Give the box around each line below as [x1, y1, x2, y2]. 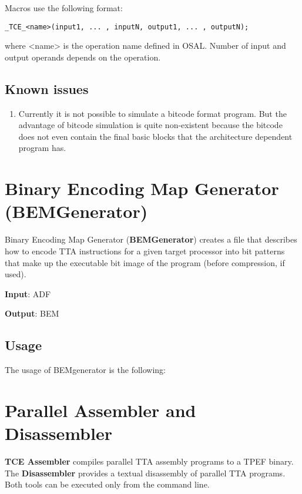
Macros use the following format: [5, 2, 123, 14]
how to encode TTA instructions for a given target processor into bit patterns [5, 244, 285, 257]
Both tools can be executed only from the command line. [5, 478, 210, 490]
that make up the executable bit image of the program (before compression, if [5, 256, 285, 268]
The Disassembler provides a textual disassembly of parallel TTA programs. [5, 466, 286, 479]
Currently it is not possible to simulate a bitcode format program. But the [18, 107, 287, 119]
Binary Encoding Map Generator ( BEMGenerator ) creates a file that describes [5, 233, 297, 246]
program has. [18, 142, 66, 154]
